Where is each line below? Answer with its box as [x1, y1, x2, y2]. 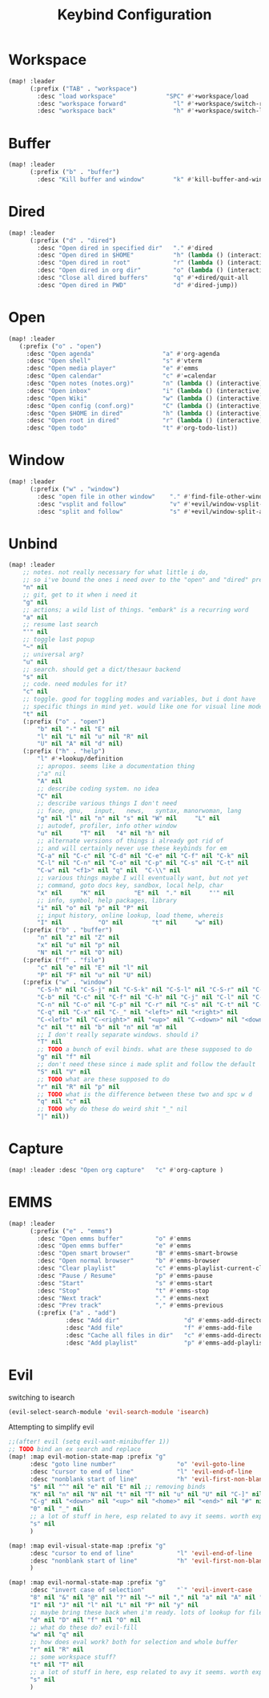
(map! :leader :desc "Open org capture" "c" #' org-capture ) [8, 1166, 224, 1174]
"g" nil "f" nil [37, 1053, 91, 1061]
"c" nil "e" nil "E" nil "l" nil [37, 964, 149, 972]
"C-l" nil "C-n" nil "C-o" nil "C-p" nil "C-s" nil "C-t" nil [37, 859, 249, 867]
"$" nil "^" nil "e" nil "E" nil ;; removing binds [29, 1482, 206, 1490]
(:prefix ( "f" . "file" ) [22, 956, 106, 964]
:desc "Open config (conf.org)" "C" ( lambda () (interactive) [26, 402, 263, 410]
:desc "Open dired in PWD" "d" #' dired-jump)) [37, 281, 239, 289]
